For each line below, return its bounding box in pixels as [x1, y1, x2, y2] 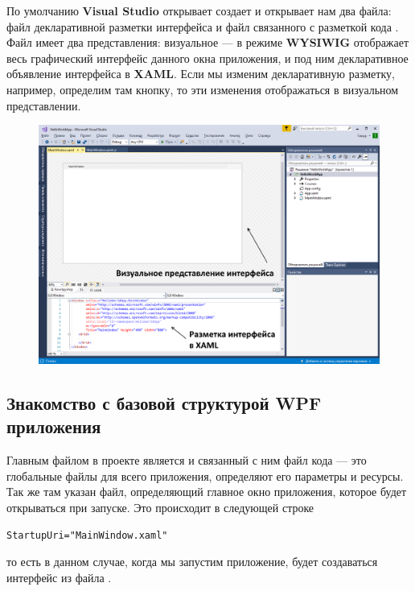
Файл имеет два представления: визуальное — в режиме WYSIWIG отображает [6, 34, 409, 51]
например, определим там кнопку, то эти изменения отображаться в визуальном [6, 81, 399, 97]
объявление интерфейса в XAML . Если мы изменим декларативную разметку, [6, 65, 395, 82]
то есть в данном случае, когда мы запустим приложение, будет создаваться [6, 553, 378, 570]
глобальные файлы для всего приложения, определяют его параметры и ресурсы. [6, 467, 404, 484]
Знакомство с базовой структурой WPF [6, 391, 322, 415]
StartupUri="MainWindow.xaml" [6, 529, 168, 541]
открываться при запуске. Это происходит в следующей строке [6, 499, 314, 515]
